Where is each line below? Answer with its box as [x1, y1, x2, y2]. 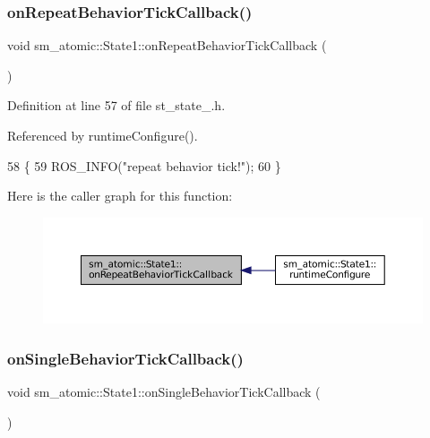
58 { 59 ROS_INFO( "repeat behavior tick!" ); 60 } [7, 156, 281, 175]
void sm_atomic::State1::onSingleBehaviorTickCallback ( [7, 382, 321, 401]
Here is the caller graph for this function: [7, 186, 233, 205]
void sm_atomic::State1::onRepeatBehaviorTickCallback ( [7, 36, 327, 55]
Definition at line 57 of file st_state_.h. [7, 96, 226, 115]
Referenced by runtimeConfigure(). [7, 126, 198, 144]
